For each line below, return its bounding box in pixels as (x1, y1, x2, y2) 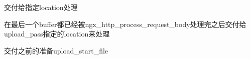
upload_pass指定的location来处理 (4, 28, 110, 39)
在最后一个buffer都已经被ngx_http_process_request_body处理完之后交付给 (4, 18, 246, 29)
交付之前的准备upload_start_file (4, 45, 108, 55)
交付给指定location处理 (4, 2, 78, 12)
